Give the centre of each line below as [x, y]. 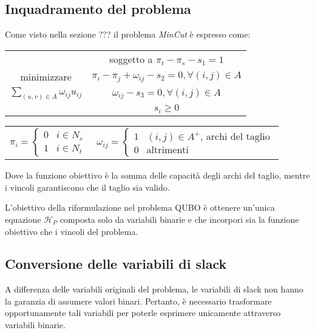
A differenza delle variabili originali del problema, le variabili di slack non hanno [154, 289]
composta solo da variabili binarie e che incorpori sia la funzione [179, 219]
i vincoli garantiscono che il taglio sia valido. [87, 187]
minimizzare [46, 76]
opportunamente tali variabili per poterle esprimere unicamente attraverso [143, 313]
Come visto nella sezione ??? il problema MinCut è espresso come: [128, 34]
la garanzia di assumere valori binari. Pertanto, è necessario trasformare [138, 301]
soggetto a [131, 59]
